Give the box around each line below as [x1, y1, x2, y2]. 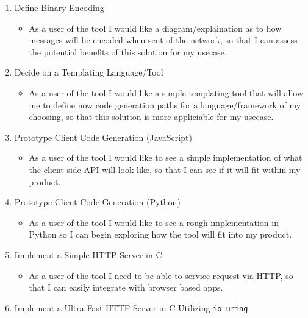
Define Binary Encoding [14, 1, 104, 13]
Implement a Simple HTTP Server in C [14, 248, 162, 261]
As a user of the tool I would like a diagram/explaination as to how [29, 21, 282, 34]
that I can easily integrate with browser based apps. [29, 281, 223, 294]
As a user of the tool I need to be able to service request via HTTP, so [29, 269, 293, 281]
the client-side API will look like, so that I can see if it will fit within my [29, 163, 301, 175]
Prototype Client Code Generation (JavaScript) [14, 130, 192, 143]
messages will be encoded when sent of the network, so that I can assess [29, 34, 298, 46]
